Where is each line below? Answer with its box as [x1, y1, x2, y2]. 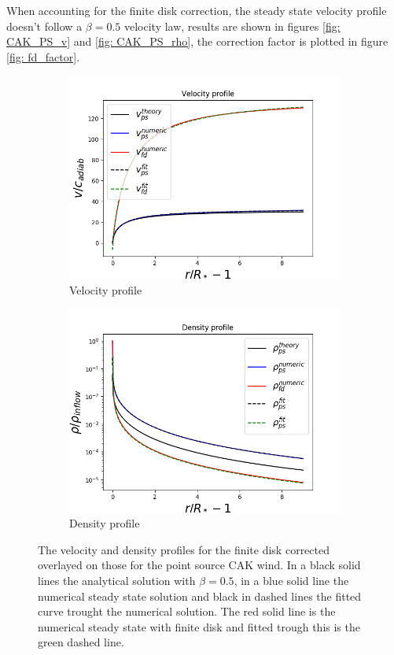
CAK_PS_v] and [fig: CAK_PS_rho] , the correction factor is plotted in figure [6, 33, 388, 50]
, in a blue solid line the [234, 572, 349, 588]
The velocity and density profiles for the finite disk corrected [38, 541, 330, 557]
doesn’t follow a [6, 17, 83, 34]
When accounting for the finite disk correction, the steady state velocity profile [6, 2, 387, 18]
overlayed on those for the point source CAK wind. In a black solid [38, 557, 361, 573]
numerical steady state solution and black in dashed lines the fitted [38, 587, 362, 604]
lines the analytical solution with [38, 572, 196, 588]
